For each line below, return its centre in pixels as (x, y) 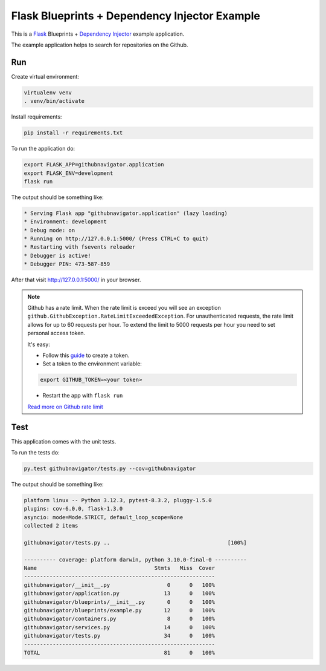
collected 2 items (51, 526)
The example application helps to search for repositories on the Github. (100, 45)
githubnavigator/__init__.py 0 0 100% (120, 585)
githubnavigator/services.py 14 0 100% (120, 627)
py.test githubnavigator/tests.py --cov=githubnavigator (110, 469)
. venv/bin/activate (54, 101)
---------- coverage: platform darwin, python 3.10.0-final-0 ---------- (135, 559)
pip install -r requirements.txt (73, 133)
